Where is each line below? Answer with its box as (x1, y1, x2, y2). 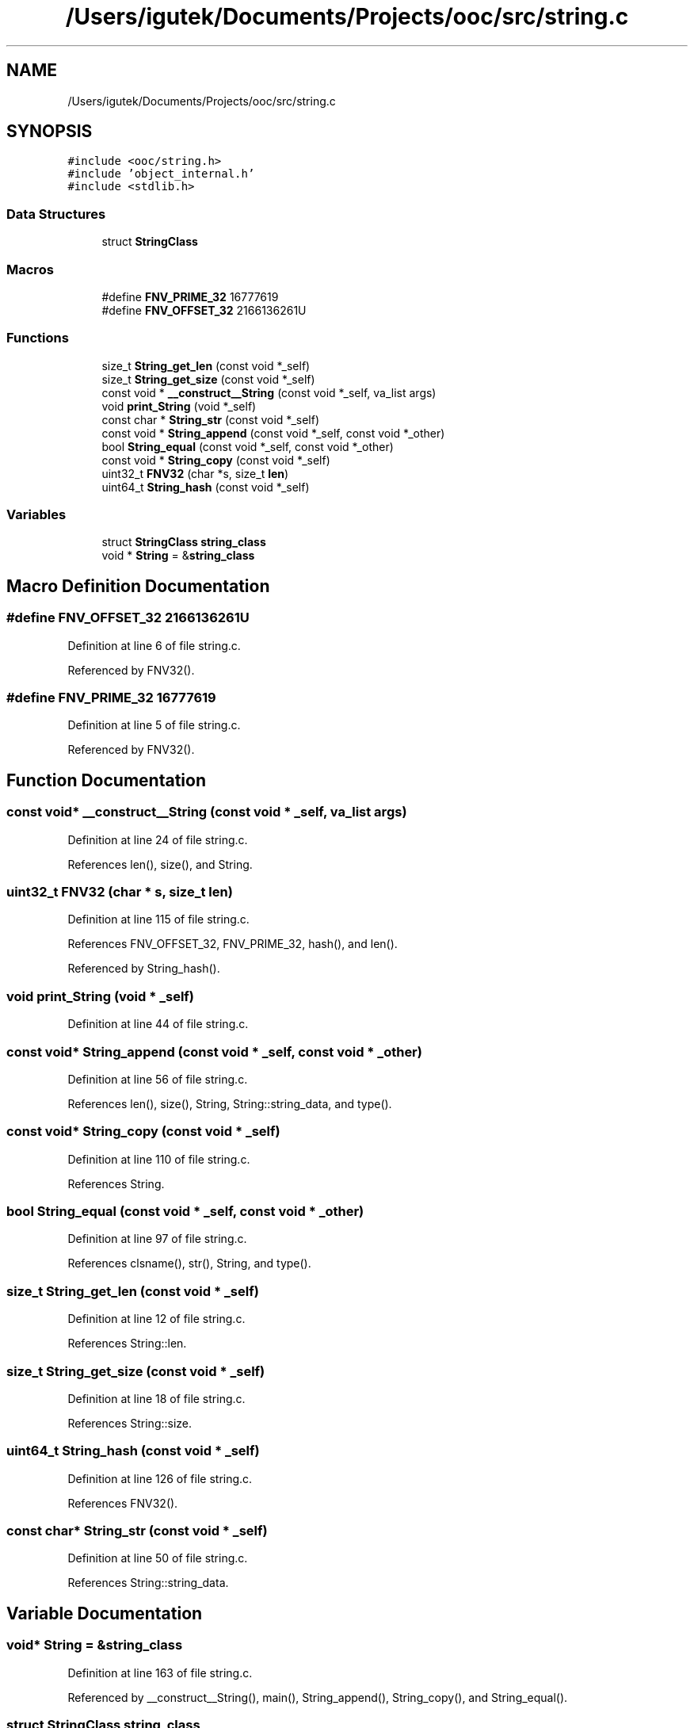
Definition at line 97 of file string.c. (67, 1232, 247, 1246)
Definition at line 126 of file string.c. (67, 1471, 253, 1485)
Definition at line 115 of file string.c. (67, 912, 250, 927)
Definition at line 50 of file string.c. (67, 1551, 248, 1566)
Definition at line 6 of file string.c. (67, 638, 241, 652)
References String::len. (67, 1336, 187, 1351)
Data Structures (6, 205, 106, 222)
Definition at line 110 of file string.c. (67, 1152, 250, 1166)
